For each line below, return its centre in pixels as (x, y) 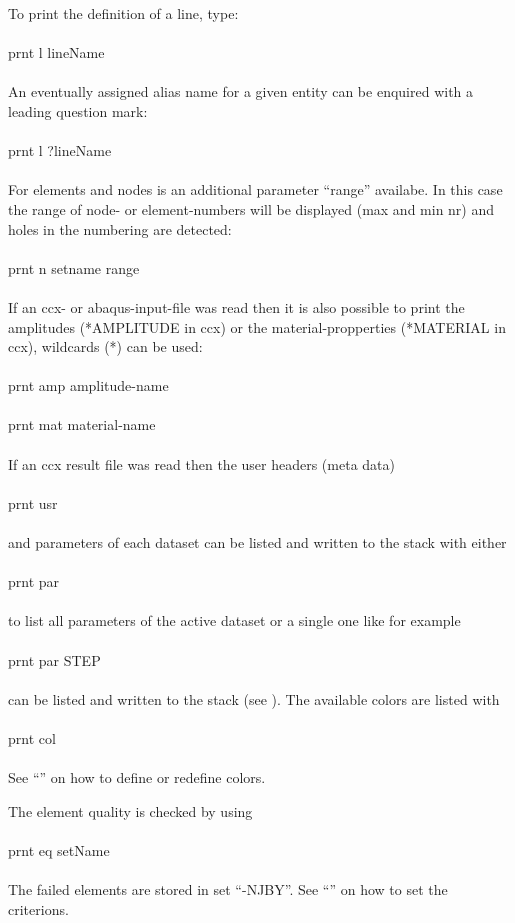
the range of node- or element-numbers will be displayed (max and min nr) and (251, 208)
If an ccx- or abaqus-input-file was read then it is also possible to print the (236, 306)
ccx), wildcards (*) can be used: (105, 346)
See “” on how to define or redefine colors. (137, 777)
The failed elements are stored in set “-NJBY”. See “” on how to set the (228, 889)
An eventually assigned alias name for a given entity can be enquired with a (241, 91)
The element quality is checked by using (130, 810)
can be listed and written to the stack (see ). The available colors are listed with (254, 698)
